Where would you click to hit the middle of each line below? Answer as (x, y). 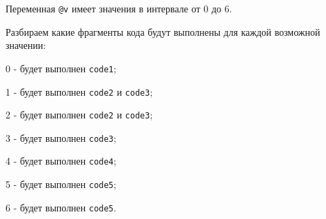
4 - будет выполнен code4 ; (61, 161)
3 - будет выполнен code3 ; (61, 137)
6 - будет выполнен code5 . (61, 207)
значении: (26, 45)
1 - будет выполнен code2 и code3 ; (79, 91)
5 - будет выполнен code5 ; (61, 184)
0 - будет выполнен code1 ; (61, 68)
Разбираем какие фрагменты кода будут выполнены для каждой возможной (163, 31)
